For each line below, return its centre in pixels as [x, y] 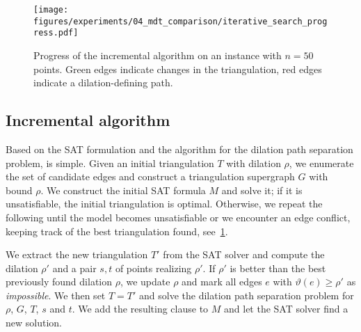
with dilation [254, 163]
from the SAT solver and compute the [244, 254]
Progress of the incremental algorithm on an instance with [158, 55]
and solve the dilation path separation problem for [247, 295]
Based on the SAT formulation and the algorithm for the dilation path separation [179, 149]
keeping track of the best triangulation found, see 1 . [117, 231]
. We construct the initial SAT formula [123, 190]
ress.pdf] [56, 33]
